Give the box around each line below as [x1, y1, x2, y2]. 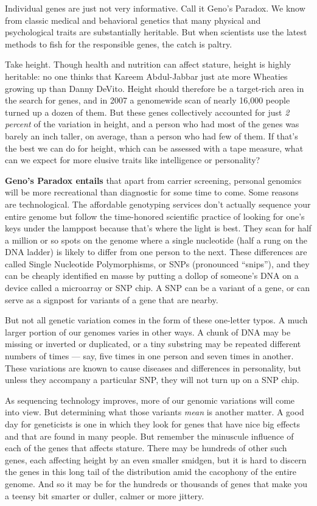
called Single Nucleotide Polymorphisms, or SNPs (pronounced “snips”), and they [5, 257, 310, 270]
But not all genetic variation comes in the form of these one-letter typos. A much [5, 314, 308, 326]
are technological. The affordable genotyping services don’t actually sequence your [5, 197, 311, 210]
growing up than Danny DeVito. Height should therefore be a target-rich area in [5, 82, 304, 94]
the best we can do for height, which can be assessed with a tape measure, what [5, 141, 304, 154]
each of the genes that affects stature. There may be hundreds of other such [5, 441, 287, 454]
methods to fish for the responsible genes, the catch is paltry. [5, 37, 232, 50]
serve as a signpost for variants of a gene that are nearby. [5, 293, 218, 306]
